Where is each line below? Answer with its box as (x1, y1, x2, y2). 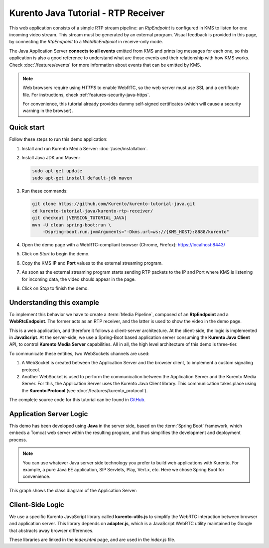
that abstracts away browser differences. (9, 528, 94, 534)
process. (9, 437, 27, 442)
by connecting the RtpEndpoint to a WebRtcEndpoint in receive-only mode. (9, 39, 163, 45)
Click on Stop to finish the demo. (21, 285, 89, 291)
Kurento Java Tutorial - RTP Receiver (9, 7, 165, 18)
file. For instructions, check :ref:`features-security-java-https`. (22, 92, 150, 98)
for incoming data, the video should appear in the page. (21, 276, 136, 282)
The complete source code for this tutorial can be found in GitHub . (9, 397, 146, 403)
